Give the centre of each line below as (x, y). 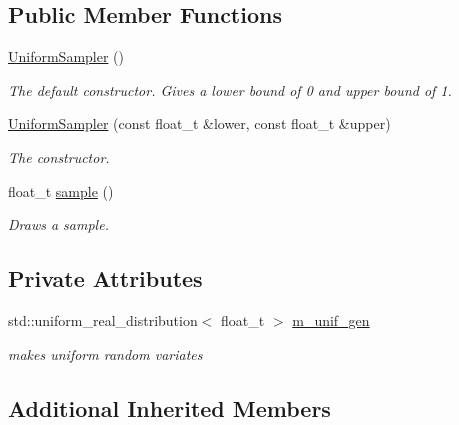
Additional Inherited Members (169, 407)
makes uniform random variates (105, 353)
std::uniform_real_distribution (103, 319)
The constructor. (59, 156)
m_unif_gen (331, 319)
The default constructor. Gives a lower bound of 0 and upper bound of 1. (230, 89)
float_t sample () (61, 190)
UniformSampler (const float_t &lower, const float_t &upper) (199, 123)
